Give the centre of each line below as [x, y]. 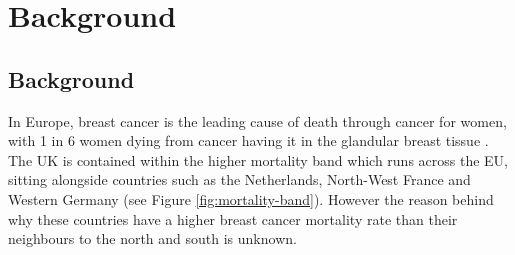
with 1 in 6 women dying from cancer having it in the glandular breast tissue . [248, 140]
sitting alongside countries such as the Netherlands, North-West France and [239, 179]
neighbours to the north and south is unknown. [152, 238]
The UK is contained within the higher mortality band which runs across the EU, [258, 159]
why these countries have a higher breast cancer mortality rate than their [233, 218]
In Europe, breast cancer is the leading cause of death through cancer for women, [257, 120]
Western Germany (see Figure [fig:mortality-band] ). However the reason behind [251, 198]
